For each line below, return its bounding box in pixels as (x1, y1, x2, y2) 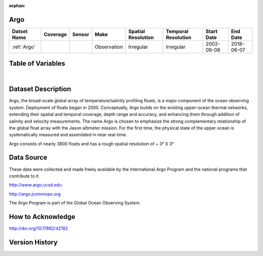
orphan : (9, 3, 26, 8)
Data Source (9, 153, 47, 162)
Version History (9, 238, 58, 246)
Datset (12, 28, 28, 35)
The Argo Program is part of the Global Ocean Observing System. (9, 200, 141, 206)
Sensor (72, 31, 90, 37)
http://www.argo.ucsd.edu (9, 182, 62, 188)
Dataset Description (9, 85, 71, 93)
